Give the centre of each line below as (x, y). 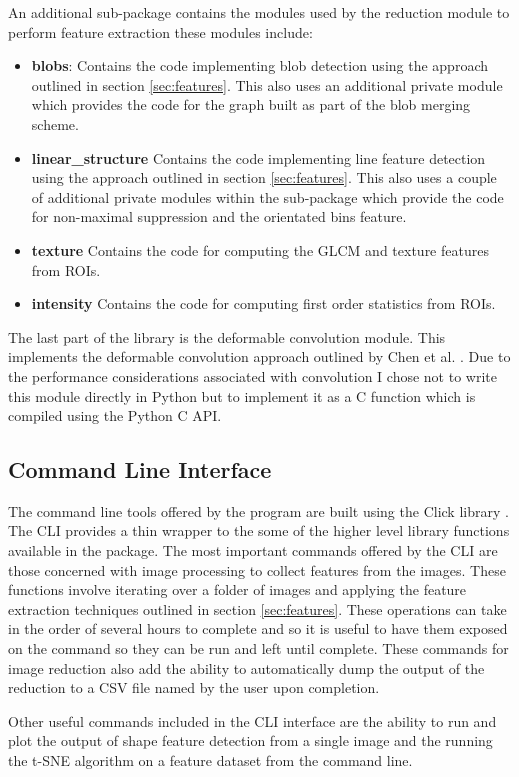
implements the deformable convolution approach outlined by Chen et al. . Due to (259, 356)
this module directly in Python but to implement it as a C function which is (242, 395)
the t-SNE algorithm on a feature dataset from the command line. (210, 760)
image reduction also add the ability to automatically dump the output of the (246, 667)
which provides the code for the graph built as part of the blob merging (251, 104)
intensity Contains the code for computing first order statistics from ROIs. (263, 303)
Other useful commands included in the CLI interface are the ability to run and (252, 720)
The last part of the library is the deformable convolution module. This (227, 336)
